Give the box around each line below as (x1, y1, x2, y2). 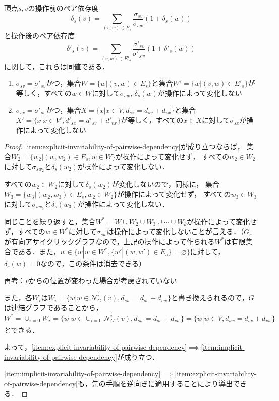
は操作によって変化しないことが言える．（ (106, 226, 244, 237)
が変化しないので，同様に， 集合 (111, 179, 219, 189)
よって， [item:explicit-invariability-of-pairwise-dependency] (4, 341, 187, 352)
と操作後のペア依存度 (4, 30, 75, 41)
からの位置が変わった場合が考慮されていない (28, 275, 177, 285)
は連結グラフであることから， (4, 302, 103, 313)
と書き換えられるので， (171, 292, 249, 303)
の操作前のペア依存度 (28, 3, 99, 13)
